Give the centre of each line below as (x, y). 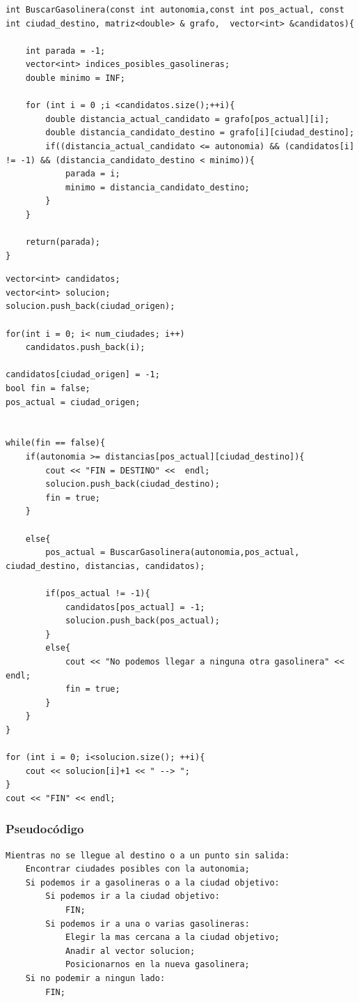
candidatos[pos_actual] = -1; (135, 607)
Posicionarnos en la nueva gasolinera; (157, 965)
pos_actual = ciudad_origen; (73, 402)
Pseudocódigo (45, 829)
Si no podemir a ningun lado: (95, 978)
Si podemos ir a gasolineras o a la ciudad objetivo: (152, 882)
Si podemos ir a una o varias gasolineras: (147, 924)
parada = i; (93, 174)
